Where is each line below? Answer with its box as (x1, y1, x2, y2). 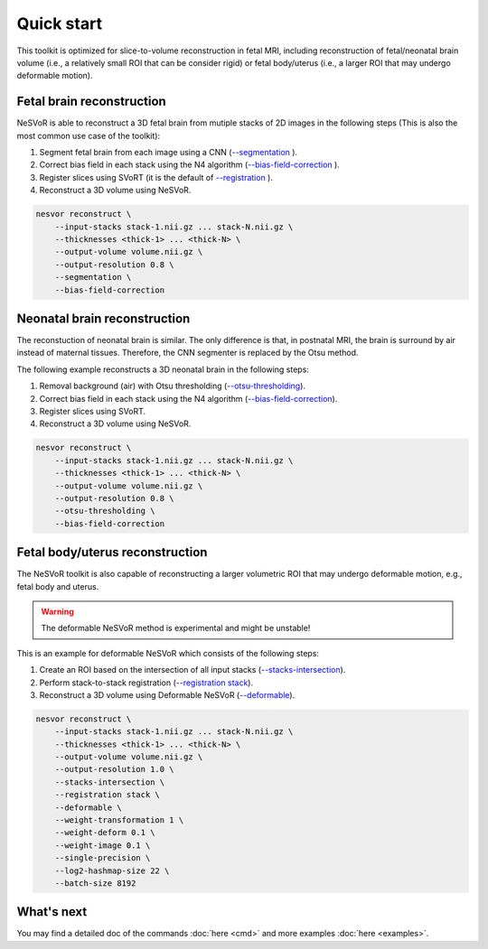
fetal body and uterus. (16, 581, 99, 591)
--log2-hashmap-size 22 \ (54, 865, 170, 876)
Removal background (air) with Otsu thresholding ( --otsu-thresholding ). (39, 380, 306, 392)
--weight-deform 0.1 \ (54, 827, 155, 838)
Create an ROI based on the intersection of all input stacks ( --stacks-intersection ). (39, 665, 346, 675)
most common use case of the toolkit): (16, 130, 161, 141)
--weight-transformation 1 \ (54, 815, 184, 825)
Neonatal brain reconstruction (16, 311, 191, 326)
